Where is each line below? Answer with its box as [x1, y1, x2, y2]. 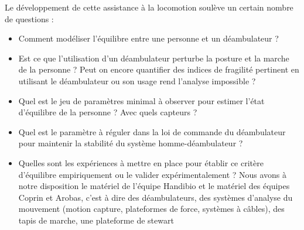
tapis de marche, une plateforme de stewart [18, 214, 174, 226]
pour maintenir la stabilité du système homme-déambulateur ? [18, 137, 243, 149]
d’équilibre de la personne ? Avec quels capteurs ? [18, 106, 197, 118]
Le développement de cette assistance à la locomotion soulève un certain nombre [5, 1, 293, 13]
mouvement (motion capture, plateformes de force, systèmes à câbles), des [18, 202, 285, 215]
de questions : [5, 12, 54, 25]
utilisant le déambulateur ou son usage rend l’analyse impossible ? [18, 74, 256, 87]
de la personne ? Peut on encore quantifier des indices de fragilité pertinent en [18, 63, 299, 75]
